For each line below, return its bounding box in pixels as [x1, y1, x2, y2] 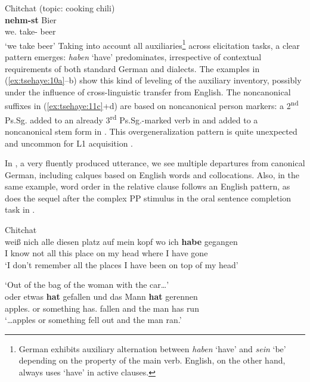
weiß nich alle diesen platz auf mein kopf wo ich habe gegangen [5, 235, 238, 247]
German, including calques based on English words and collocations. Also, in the [5, 168, 299, 181]
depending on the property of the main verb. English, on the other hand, [18, 354, 286, 367]
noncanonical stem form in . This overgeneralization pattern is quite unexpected [5, 125, 297, 137]
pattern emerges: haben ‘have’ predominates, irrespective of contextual [5, 51, 262, 63]
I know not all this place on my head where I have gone [5, 247, 208, 259]
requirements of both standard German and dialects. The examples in [5, 62, 260, 74]
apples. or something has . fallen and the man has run [5, 302, 199, 314]
